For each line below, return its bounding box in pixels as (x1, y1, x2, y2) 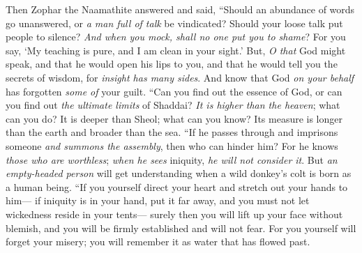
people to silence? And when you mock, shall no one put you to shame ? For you (6, 29, 346, 44)
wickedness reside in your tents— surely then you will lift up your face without (6, 206, 343, 221)
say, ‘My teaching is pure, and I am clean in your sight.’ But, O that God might (6, 43, 346, 57)
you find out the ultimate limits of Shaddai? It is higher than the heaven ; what (6, 98, 340, 112)
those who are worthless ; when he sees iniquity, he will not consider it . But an (6, 152, 338, 167)
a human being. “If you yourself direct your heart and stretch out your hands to (6, 179, 348, 194)
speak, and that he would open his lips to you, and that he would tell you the (6, 56, 338, 71)
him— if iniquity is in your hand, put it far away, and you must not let (6, 193, 310, 208)
